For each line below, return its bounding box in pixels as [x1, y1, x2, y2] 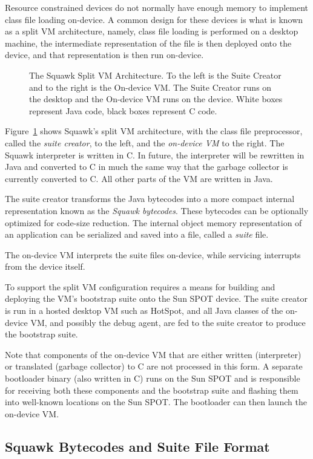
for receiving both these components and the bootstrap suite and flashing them [5, 383, 298, 396]
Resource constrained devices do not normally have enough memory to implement [5, 1, 309, 13]
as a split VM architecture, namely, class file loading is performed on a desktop [5, 25, 298, 37]
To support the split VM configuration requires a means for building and [5, 280, 275, 293]
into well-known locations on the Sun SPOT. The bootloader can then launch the [5, 396, 307, 408]
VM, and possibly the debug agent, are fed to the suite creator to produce [30, 316, 306, 328]
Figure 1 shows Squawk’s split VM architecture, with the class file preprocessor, [5, 125, 303, 137]
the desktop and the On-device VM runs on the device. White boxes [29, 93, 283, 105]
